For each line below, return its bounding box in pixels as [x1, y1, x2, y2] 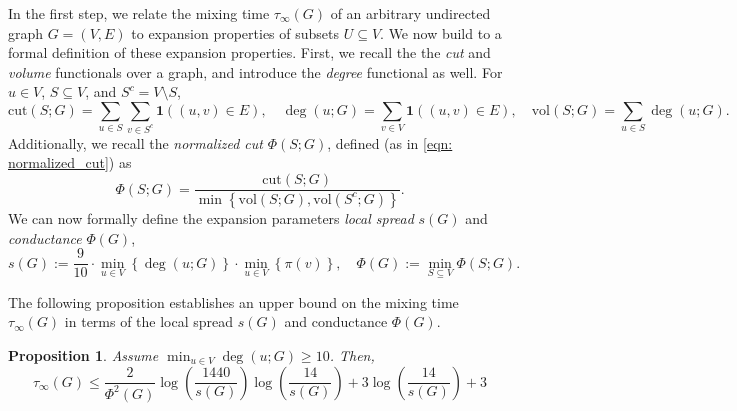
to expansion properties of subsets [131, 22, 340, 43]
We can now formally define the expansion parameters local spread [8, 207, 414, 228]
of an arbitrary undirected [330, 3, 491, 23]
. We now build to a [380, 22, 502, 43]
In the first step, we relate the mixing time [8, 3, 270, 23]
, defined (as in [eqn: [327, 132, 453, 153]
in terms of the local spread [64, 311, 234, 332]
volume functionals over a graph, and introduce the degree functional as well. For [8, 61, 503, 82]
